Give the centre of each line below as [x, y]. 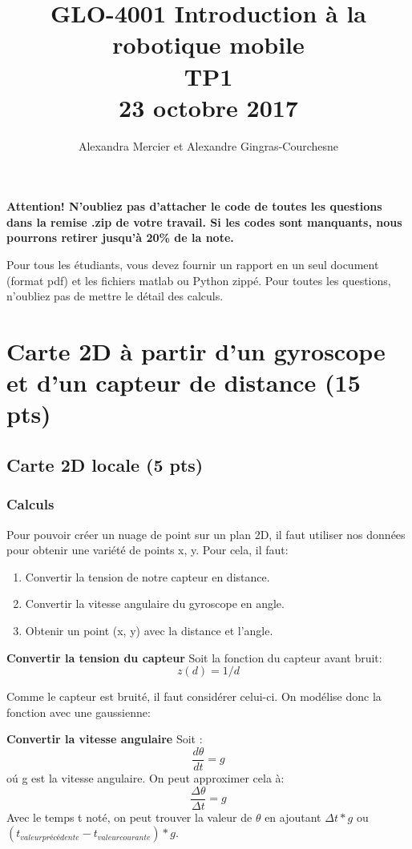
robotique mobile [208, 44]
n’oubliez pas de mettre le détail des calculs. [115, 296]
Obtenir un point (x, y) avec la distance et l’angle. [149, 630]
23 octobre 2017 [208, 107]
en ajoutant [293, 817]
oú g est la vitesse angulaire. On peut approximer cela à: [145, 778]
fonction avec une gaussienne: [79, 712]
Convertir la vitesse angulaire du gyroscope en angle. [155, 604]
